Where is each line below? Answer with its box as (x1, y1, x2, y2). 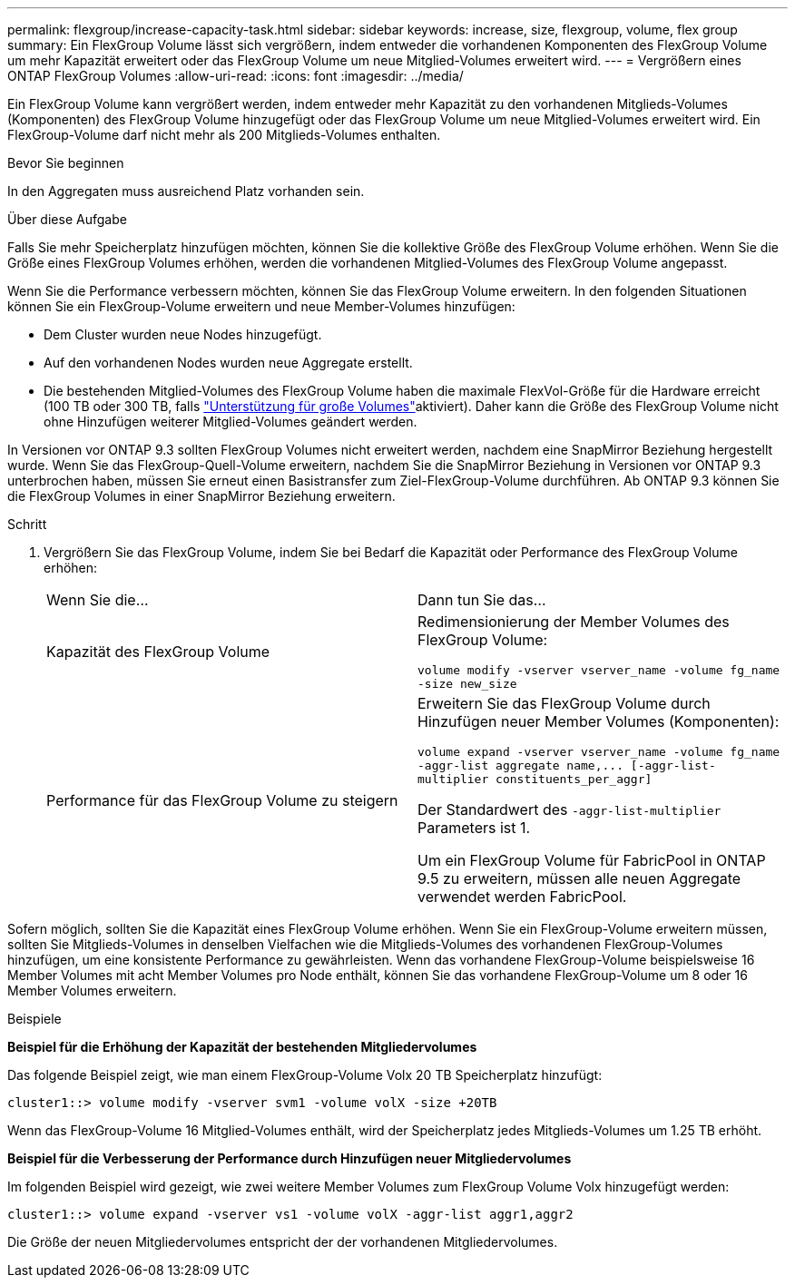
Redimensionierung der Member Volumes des (417, 613, 730, 631)
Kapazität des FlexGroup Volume (46, 642, 270, 661)
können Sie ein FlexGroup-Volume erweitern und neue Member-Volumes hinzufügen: (7, 299, 515, 314)
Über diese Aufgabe (7, 211, 127, 227)
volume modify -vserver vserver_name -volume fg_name (417, 663, 780, 677)
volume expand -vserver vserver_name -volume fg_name (417, 745, 780, 759)
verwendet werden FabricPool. (417, 888, 627, 906)
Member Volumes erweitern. (7, 983, 177, 998)
